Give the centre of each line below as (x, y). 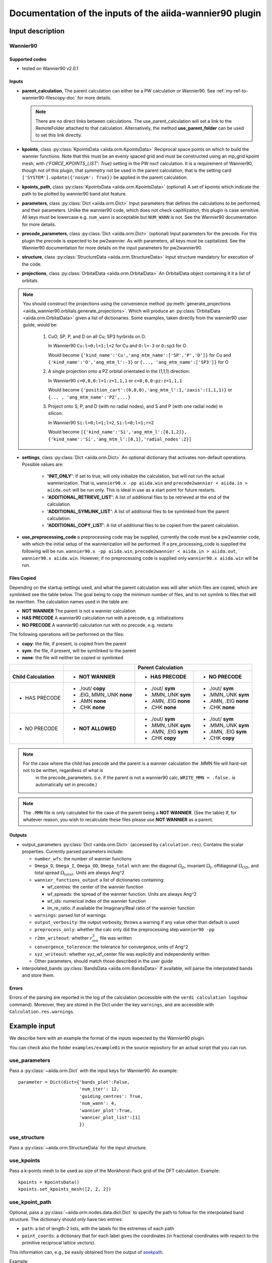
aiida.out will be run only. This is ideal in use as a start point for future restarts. (131, 490)
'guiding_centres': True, (111, 1096)
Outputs (18, 835)
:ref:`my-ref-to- (232, 90)
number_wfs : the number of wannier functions (83, 858)
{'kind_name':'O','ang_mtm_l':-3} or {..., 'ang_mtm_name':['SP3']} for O (138, 362)
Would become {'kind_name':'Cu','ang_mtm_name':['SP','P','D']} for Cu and (140, 355)
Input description (37, 31)
